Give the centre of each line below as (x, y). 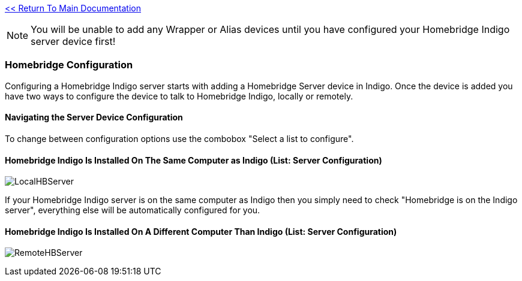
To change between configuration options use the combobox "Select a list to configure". (179, 138)
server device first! (73, 41)
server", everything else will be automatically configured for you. (133, 210)
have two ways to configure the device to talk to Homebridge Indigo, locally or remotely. (179, 96)
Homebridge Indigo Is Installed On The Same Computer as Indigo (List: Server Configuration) (193, 160)
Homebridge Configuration (69, 65)
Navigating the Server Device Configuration (94, 117)
